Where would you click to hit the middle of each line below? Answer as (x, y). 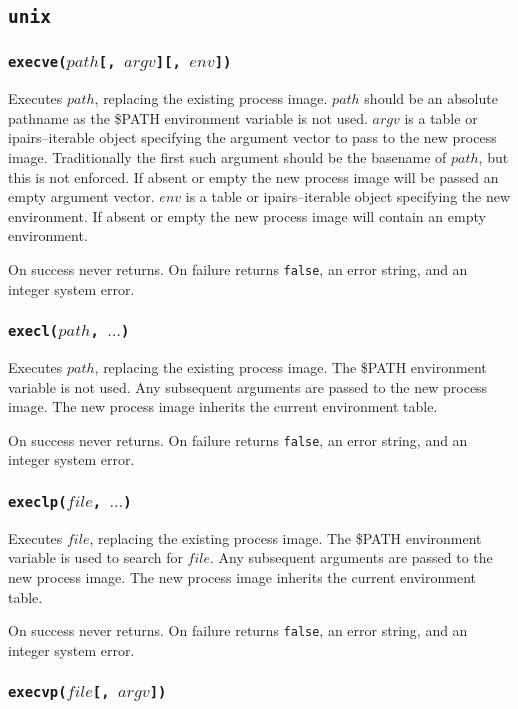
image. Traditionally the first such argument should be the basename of (227, 156)
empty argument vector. (81, 196)
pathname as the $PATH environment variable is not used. (188, 117)
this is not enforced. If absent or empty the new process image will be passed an (253, 176)
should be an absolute (431, 98)
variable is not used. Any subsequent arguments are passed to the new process (248, 386)
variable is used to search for (95, 557)
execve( (37, 62)
